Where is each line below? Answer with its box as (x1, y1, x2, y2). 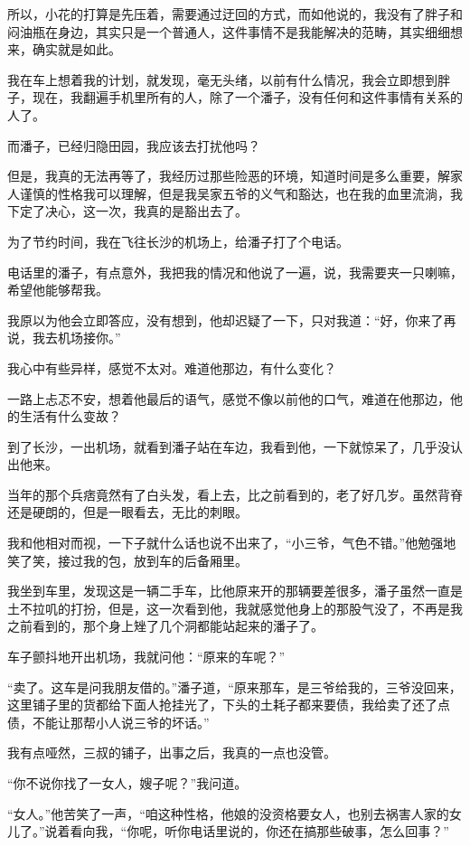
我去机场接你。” (32, 328, 121, 347)
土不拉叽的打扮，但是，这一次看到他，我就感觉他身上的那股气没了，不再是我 (7, 598, 463, 617)
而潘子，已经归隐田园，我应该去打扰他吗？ (7, 136, 260, 155)
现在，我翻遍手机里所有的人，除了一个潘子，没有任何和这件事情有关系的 (32, 88, 463, 107)
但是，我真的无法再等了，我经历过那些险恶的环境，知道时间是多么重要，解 (7, 166, 450, 185)
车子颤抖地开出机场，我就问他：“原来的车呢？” (7, 647, 286, 666)
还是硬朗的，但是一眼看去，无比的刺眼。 (7, 503, 248, 522)
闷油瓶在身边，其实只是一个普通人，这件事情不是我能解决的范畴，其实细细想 (7, 22, 463, 41)
